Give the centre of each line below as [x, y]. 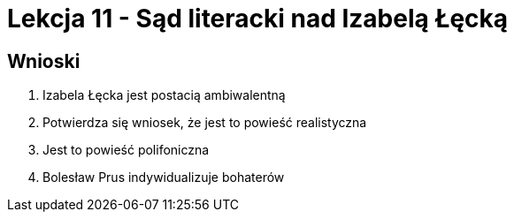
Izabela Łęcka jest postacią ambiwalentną [164, 95]
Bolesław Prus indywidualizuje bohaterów [164, 177]
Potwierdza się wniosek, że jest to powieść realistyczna [205, 123]
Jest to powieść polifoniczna [126, 150]
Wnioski [44, 61]
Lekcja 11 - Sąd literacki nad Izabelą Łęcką [258, 19]
